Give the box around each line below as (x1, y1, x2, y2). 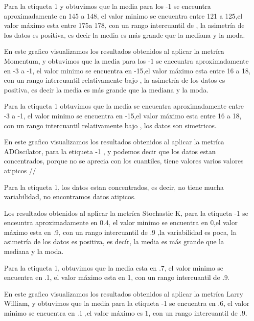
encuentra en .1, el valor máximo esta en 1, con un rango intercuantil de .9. (4, 272, 230, 282)
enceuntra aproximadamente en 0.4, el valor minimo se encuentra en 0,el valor (4, 217, 238, 228)
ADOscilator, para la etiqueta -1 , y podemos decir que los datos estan (4, 146, 216, 156)
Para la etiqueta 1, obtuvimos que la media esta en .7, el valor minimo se (4, 262, 224, 273)
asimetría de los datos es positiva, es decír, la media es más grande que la (4, 236, 224, 247)
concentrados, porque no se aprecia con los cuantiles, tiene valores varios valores (4, 156, 244, 166)
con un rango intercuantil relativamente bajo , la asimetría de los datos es (4, 75, 225, 85)
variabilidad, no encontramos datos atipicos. (4, 191, 136, 202)
